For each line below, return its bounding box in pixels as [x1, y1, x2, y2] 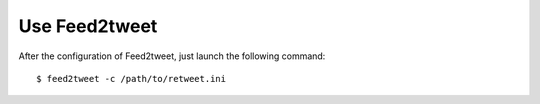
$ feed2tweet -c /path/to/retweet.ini [36, 73, 227, 84]
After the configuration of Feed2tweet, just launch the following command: [18, 50, 326, 62]
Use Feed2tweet [18, 15, 158, 37]
